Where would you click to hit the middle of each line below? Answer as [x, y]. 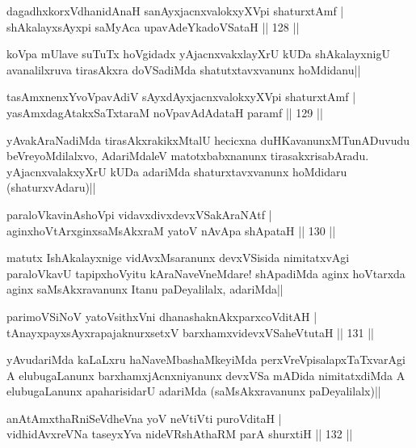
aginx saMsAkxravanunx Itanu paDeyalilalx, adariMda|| [145, 289]
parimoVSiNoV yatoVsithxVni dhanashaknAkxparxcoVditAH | [162, 316]
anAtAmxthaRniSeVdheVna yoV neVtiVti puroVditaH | [144, 418]
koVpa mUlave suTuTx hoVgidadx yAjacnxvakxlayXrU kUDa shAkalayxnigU [198, 54]
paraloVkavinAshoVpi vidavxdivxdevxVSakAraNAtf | [139, 214]
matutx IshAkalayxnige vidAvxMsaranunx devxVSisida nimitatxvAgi [178, 258]
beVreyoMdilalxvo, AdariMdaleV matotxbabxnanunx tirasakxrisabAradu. [188, 156]
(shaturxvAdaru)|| [51, 187]
